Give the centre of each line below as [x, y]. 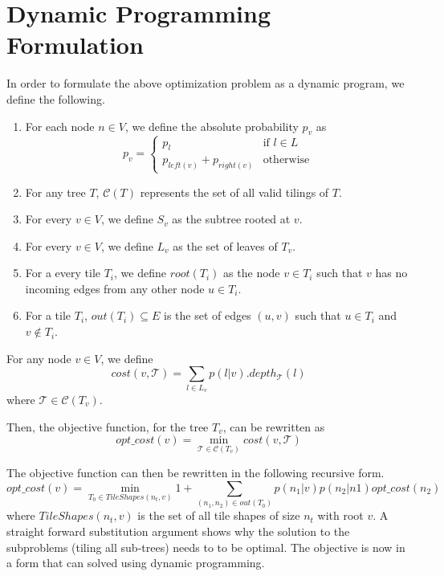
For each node [60, 126]
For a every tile [63, 273]
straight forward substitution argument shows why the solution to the [178, 531]
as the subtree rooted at [231, 219]
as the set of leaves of [225, 245]
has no [391, 273]
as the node [252, 273]
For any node [39, 358]
